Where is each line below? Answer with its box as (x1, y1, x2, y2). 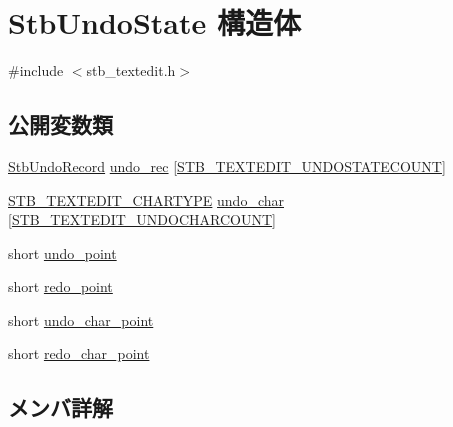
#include (8, 60, 64, 81)
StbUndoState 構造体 (8, 2, 302, 43)
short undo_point (8, 242, 117, 263)
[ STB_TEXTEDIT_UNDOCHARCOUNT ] (8, 209, 276, 230)
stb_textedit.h (86, 60, 176, 81)
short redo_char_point (8, 343, 150, 364)
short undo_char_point (8, 309, 154, 330)
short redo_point (8, 276, 113, 297)
